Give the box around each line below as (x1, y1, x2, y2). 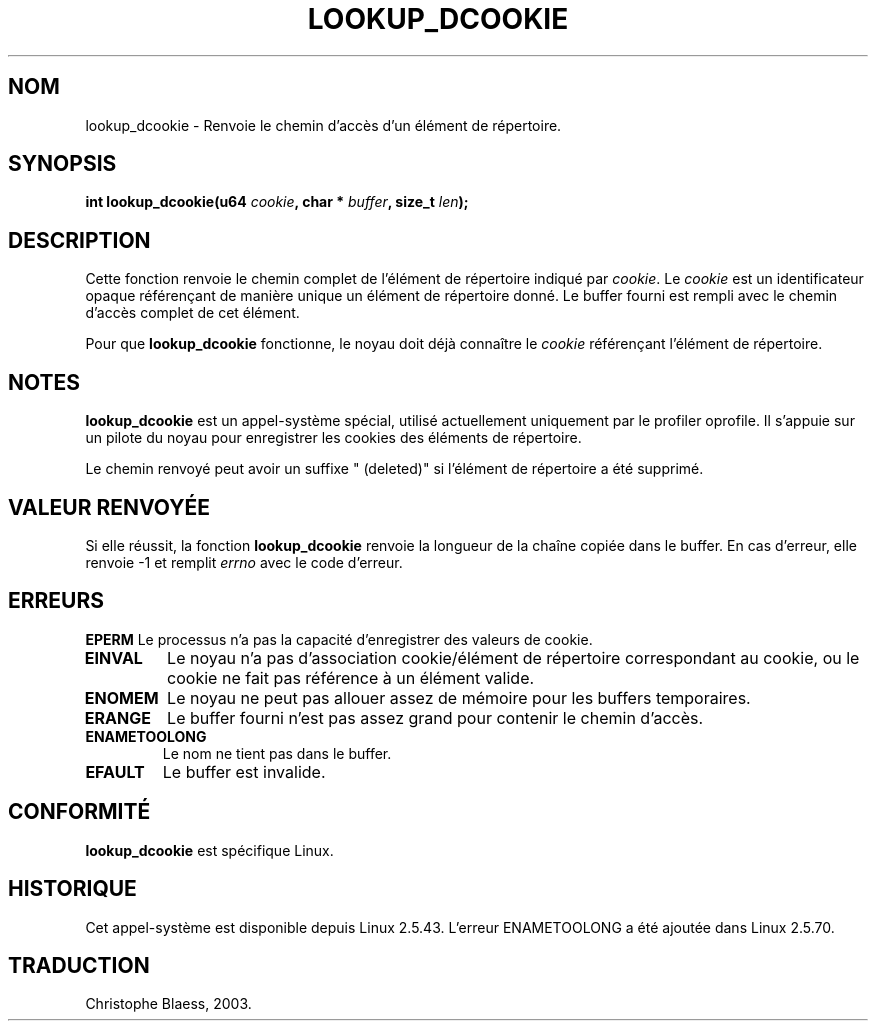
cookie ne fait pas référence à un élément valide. (167, 667, 535, 688)
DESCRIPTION (8, 227, 151, 253)
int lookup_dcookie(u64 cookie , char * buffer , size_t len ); (85, 193, 469, 211)
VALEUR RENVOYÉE (8, 494, 210, 520)
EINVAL (84, 647, 143, 668)
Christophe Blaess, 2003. (85, 995, 252, 1013)
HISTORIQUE (8, 876, 137, 902)
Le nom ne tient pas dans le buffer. (162, 744, 392, 762)
